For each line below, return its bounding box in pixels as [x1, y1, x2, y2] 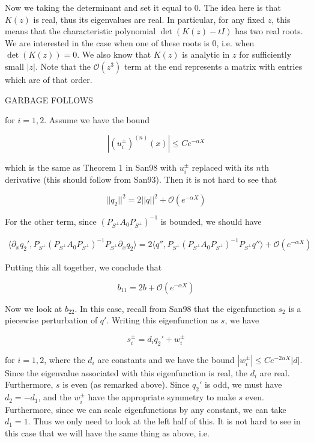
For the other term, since [5, 215, 97, 227]
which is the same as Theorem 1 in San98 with [5, 160, 177, 173]
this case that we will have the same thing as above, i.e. [5, 426, 210, 439]
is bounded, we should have [160, 215, 262, 227]
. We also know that [77, 48, 151, 61]
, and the [38, 391, 71, 403]
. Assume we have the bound [44, 114, 150, 126]
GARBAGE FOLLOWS [5, 93, 93, 106]
